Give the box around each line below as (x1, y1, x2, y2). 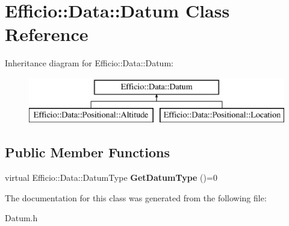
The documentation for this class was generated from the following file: (5, 191, 267, 204)
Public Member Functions (5, 143, 170, 162)
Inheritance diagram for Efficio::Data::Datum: (5, 57, 173, 69)
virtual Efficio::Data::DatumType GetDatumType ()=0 (5, 171, 217, 184)
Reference (5, 22, 89, 46)
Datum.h (5, 212, 38, 224)
